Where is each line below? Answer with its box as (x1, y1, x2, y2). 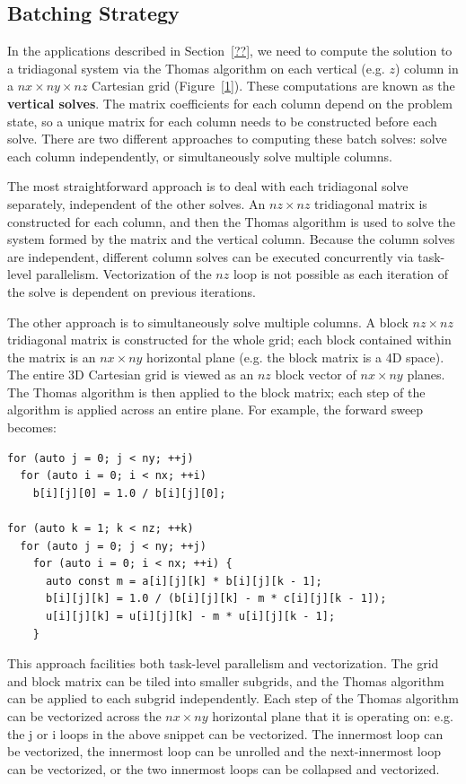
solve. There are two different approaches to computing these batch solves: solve (7, 129, 447, 148)
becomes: (7, 418, 57, 437)
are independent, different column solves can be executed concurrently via (7, 247, 414, 266)
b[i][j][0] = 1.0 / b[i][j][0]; (32, 486, 226, 500)
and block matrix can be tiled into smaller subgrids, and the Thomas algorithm (7, 671, 444, 690)
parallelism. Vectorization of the (35, 265, 212, 283)
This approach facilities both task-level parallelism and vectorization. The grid (7, 654, 439, 673)
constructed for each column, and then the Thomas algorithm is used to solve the (7, 212, 456, 231)
